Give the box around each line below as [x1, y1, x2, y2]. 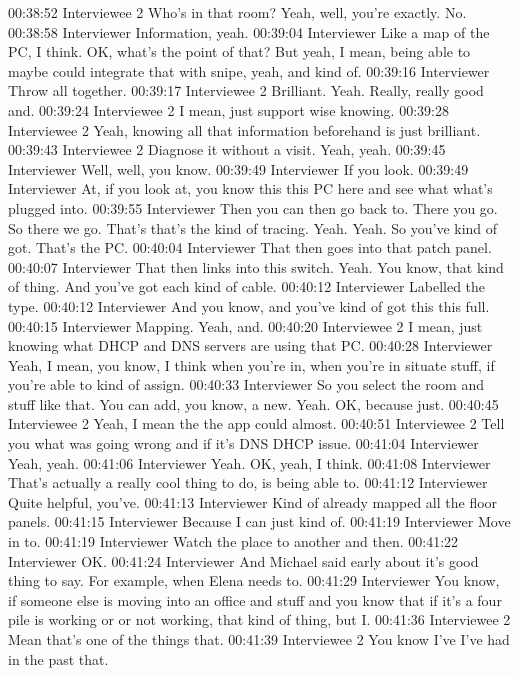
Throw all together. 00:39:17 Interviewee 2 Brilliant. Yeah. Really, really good [8, 80, 484, 101]
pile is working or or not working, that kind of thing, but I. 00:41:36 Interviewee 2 [8, 609, 511, 630]
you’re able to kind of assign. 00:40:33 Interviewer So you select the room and [8, 374, 484, 395]
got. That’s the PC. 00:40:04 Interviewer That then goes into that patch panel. [8, 237, 492, 258]
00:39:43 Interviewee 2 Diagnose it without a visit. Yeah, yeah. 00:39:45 [8, 139, 446, 160]
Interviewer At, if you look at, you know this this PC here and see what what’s [8, 178, 493, 199]
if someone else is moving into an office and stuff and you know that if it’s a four [8, 589, 502, 610]
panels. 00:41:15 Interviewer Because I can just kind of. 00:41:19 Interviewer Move [8, 511, 511, 532]
